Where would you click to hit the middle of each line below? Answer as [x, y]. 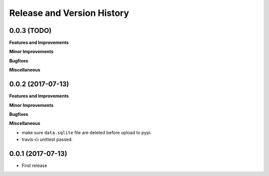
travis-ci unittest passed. [47, 140]
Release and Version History [69, 13]
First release [34, 166]
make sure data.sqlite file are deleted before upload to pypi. [87, 132]
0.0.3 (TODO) [30, 31]
